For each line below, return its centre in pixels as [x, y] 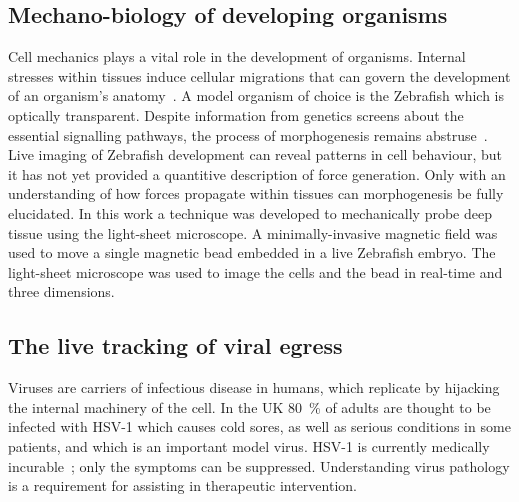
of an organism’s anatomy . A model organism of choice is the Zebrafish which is [256, 95]
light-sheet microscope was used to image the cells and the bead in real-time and [255, 271]
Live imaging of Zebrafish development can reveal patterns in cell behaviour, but [255, 154]
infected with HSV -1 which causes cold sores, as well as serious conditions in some [259, 426]
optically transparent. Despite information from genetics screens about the [236, 114]
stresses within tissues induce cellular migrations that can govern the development [259, 75]
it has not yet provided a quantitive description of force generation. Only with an [257, 173]
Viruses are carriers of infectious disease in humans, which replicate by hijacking [254, 387]
